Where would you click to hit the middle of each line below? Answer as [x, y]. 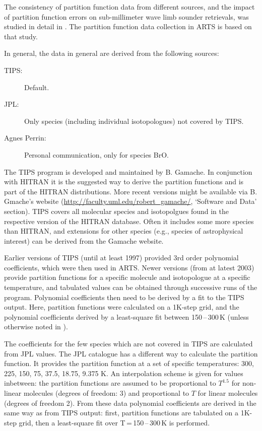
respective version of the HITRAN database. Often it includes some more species [129, 221]
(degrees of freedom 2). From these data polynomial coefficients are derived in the [130, 403]
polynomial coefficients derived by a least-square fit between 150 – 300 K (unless [126, 316]
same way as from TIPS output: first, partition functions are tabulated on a [121, 413]
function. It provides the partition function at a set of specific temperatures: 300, [129, 363]
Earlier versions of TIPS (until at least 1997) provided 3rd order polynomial [121, 258]
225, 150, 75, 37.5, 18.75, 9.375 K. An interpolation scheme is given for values [124, 373]
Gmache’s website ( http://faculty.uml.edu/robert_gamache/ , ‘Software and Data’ [130, 201]
